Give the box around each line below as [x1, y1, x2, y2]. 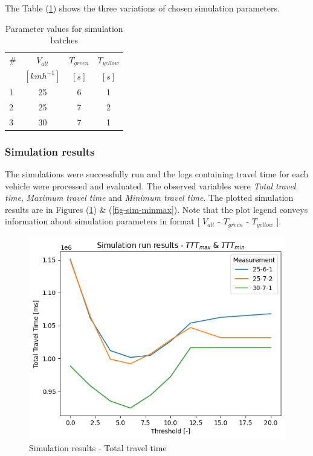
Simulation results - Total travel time [29, 441, 167, 454]
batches [50, 34, 78, 46]
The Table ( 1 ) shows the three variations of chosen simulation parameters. [5, 2, 280, 14]
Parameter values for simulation [5, 22, 123, 34]
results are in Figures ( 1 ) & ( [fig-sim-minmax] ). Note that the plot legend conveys [5, 203, 308, 215]
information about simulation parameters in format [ [5, 215, 200, 227]
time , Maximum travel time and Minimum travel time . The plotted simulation [5, 191, 294, 204]
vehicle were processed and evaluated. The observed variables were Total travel [5, 179, 296, 192]
